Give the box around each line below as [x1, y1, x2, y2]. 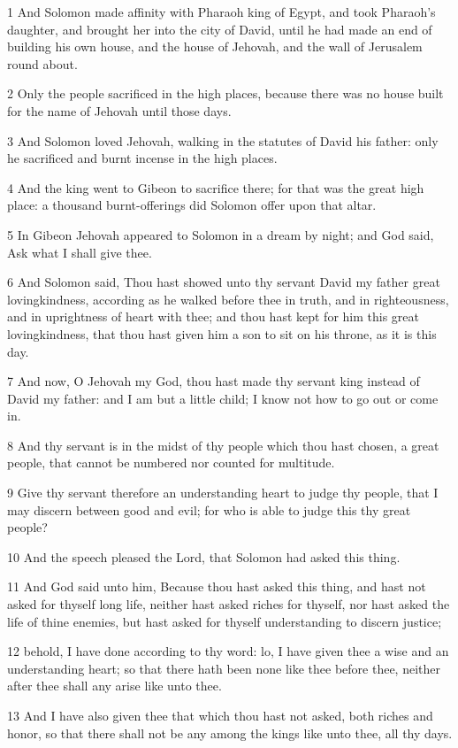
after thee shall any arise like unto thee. [7, 676, 222, 695]
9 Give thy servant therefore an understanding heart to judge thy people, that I [7, 483, 439, 502]
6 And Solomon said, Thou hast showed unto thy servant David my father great [7, 273, 440, 291]
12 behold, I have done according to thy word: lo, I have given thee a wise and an [7, 642, 449, 660]
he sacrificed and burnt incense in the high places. [7, 149, 278, 167]
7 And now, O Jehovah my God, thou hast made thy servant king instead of [7, 372, 420, 390]
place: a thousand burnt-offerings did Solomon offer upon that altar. [7, 196, 377, 214]
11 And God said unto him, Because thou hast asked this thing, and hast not [7, 577, 426, 596]
